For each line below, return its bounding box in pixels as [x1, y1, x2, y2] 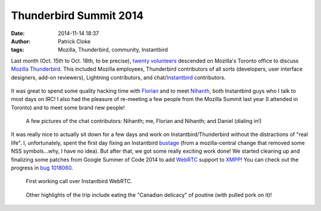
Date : [11, 30, 25, 37]
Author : [11, 37, 31, 45]
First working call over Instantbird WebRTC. [26, 178, 133, 185]
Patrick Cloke [58, 37, 91, 45]
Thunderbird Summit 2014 [11, 9, 144, 22]
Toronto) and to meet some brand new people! [11, 104, 125, 111]
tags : [11, 46, 24, 53]
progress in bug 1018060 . [11, 164, 74, 172]
